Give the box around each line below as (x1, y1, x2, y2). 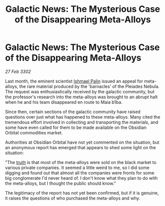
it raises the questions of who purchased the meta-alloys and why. (5, 195, 140, 201)
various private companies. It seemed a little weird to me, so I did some (5, 165, 150, 170)
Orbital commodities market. (5, 129, 63, 135)
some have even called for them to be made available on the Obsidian (5, 124, 147, 130)
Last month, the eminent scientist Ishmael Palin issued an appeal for (5, 78, 143, 84)
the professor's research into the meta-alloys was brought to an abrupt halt (5, 94, 158, 100)
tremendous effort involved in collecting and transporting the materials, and (5, 119, 159, 125)
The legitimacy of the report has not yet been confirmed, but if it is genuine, (5, 190, 159, 196)
